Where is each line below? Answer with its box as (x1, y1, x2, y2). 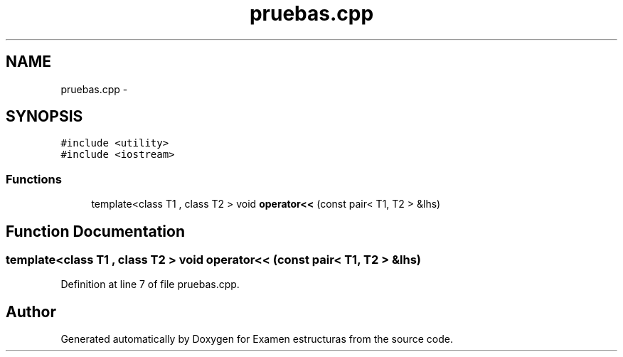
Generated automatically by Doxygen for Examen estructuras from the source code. (60, 333, 453, 346)
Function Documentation (6, 222, 185, 240)
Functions (6, 171, 62, 186)
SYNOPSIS (6, 107, 83, 126)
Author (6, 302, 56, 321)
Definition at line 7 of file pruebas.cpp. (60, 278, 240, 291)
